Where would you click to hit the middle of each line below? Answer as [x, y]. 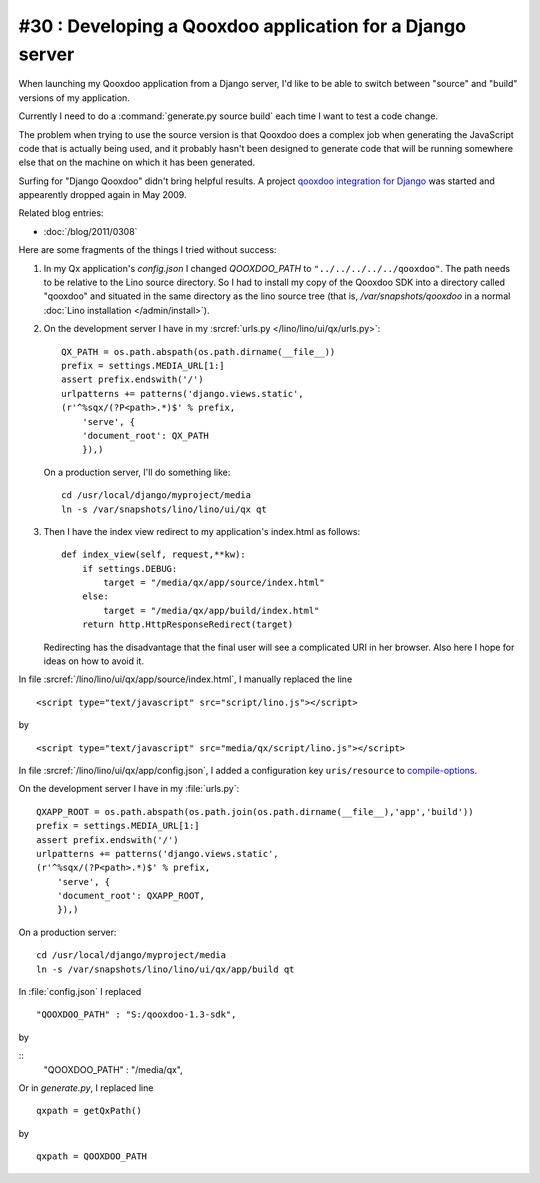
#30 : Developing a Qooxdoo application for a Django [242, 26]
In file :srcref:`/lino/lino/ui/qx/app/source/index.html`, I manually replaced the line [185, 679]
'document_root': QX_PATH [145, 435]
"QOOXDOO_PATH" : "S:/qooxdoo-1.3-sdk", [136, 1014]
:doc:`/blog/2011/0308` [90, 231]
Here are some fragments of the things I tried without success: [147, 250]
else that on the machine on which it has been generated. [136, 162]
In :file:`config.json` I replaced [80, 992]
